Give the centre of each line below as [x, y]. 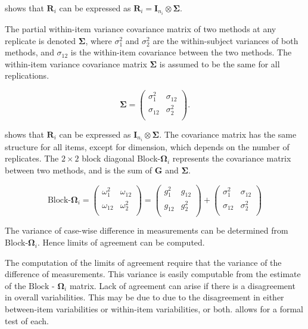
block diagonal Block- [121, 158]
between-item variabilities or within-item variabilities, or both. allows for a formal [154, 309]
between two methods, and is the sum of [79, 170]
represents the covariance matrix [232, 158]
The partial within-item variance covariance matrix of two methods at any [141, 29]
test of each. [27, 320]
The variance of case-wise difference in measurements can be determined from [147, 230]
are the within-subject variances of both [225, 40]
